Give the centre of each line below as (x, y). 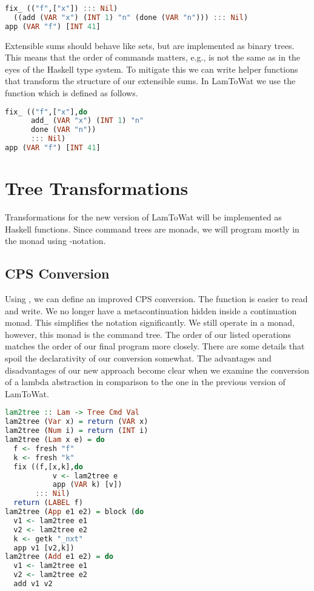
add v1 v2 (33, 584)
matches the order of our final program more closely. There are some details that (155, 346)
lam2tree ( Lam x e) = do (55, 440)
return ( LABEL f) (48, 503)
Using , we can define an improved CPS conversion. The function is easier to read (156, 299)
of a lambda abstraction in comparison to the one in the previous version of (145, 382)
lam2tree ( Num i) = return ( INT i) (77, 431)
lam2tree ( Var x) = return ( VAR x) (77, 422)
